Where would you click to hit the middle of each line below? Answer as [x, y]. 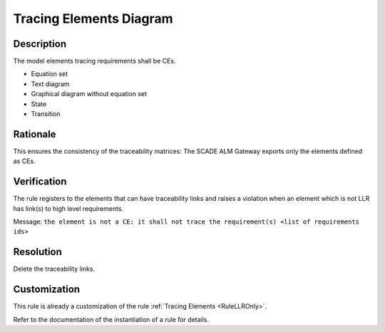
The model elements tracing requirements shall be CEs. [94, 61]
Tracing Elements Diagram [93, 19]
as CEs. [24, 161]
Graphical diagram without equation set [89, 94]
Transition [46, 114]
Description [40, 44]
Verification [40, 182]
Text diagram [51, 84]
